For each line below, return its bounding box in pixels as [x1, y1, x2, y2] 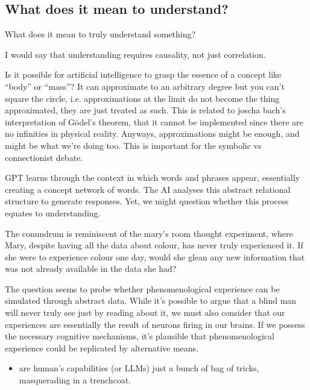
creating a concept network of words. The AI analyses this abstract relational [5, 183, 291, 195]
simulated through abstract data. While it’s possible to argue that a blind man [5, 294, 297, 307]
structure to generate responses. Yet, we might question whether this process [5, 195, 289, 207]
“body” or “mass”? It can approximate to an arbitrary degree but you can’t [5, 80, 285, 92]
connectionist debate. [5, 151, 83, 163]
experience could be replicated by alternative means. [5, 341, 199, 354]
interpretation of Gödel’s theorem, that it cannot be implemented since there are [5, 115, 303, 128]
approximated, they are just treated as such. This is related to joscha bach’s [5, 104, 286, 116]
